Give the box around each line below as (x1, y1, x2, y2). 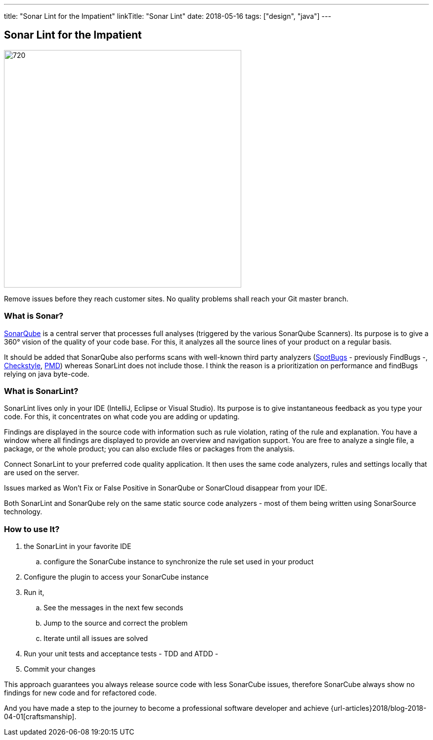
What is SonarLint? (4, 386, 79, 396)
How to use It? (4, 524, 60, 534)
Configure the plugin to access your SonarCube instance (24, 573, 209, 582)
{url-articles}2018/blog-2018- (331, 704, 427, 713)
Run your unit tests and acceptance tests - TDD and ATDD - (24, 649, 218, 658)
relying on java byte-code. (4, 369, 89, 378)
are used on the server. (4, 468, 80, 477)
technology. (4, 507, 43, 516)
